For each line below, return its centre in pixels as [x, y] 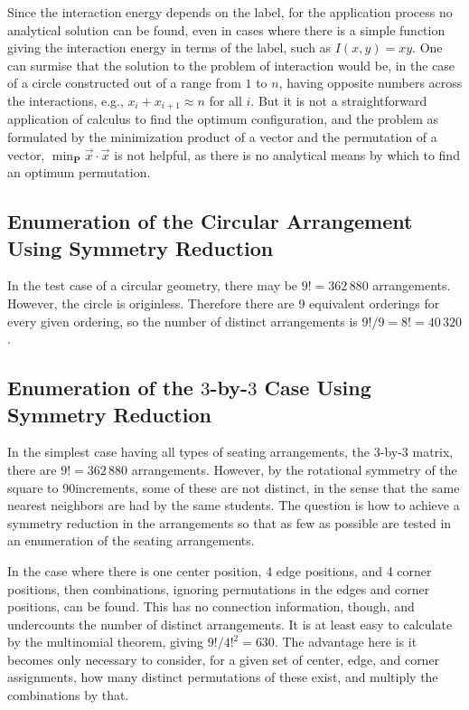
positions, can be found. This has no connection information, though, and [211, 606]
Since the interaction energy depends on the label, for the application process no [230, 12]
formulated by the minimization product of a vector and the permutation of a [222, 137]
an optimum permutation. [79, 172]
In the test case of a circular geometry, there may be [153, 285]
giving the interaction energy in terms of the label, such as [169, 47]
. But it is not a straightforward [339, 100]
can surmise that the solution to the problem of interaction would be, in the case [231, 65]
